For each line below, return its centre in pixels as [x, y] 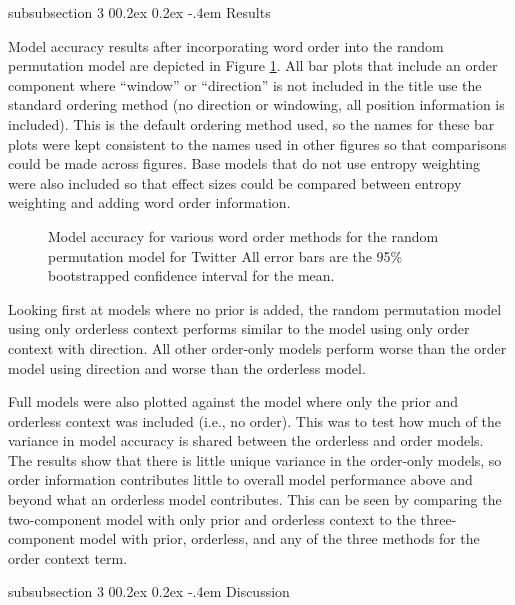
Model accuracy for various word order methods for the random [243, 235]
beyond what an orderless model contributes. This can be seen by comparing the [255, 499]
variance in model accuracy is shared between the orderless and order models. [246, 440]
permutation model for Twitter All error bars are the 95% [225, 255]
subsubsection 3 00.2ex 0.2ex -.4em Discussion [149, 591]
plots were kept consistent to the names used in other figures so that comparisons [257, 143]
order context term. [68, 557]
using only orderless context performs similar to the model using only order [239, 328]
